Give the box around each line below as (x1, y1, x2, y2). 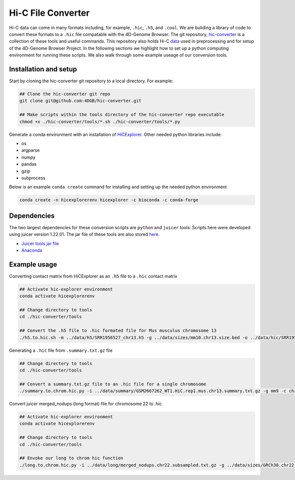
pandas (21, 161, 37, 167)
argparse (21, 147, 40, 153)
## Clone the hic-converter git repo (19, 91, 111, 97)
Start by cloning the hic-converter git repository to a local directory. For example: (9, 78, 174, 84)
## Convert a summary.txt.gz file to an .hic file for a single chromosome (19, 381, 206, 387)
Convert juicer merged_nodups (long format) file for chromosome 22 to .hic (9, 401, 162, 407)
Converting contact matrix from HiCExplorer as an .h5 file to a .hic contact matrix (9, 273, 177, 279)
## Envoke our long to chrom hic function (19, 455, 123, 461)
